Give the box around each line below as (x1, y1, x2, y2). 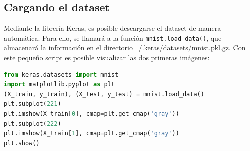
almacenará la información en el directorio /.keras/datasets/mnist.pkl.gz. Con (4, 42, 246, 53)
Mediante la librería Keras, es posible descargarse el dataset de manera (4, 23, 221, 33)
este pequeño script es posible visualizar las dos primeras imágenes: (4, 52, 210, 63)
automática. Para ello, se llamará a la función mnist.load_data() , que (4, 32, 222, 43)
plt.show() (4, 139, 40, 147)
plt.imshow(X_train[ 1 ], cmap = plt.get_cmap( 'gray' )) (4, 130, 179, 137)
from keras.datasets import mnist (4, 71, 119, 78)
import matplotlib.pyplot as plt (4, 81, 115, 88)
